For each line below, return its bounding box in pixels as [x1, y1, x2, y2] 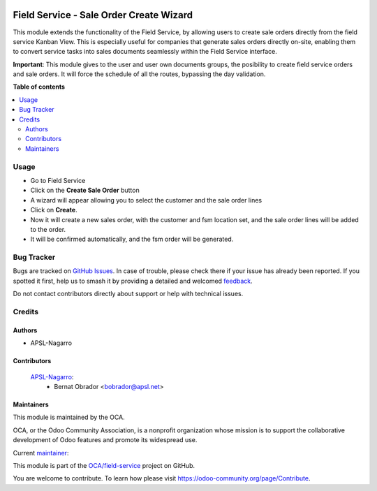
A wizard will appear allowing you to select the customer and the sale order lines [30, 196, 262, 204]
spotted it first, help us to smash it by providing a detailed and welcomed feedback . [13, 277, 253, 285]
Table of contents [13, 82, 66, 91]
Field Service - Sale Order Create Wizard [13, 9, 193, 21]
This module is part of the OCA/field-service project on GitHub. [13, 461, 195, 469]
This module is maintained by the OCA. [13, 413, 125, 422]
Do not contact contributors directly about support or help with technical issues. [13, 290, 244, 298]
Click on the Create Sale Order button [30, 186, 140, 195]
